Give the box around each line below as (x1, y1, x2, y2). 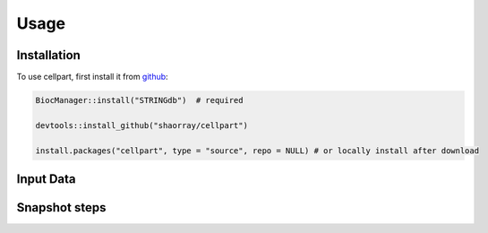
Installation (16, 47, 81, 63)
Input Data (16, 171, 76, 187)
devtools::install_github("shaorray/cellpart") (35, 120, 248, 130)
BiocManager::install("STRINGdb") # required (35, 95, 244, 106)
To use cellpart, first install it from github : (16, 72, 169, 82)
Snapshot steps (16, 200, 107, 215)
